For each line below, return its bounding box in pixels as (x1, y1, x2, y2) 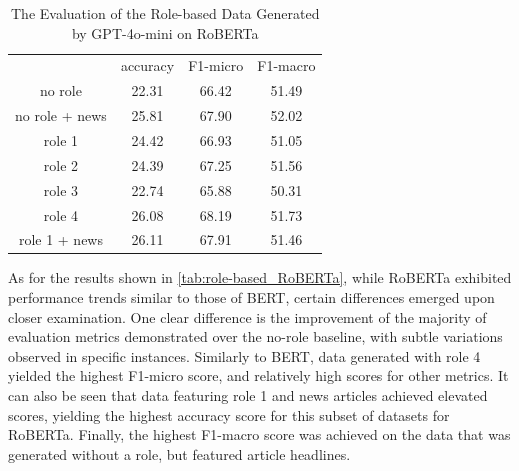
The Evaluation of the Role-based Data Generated (11, 3, 320, 23)
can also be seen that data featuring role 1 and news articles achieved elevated (8, 385, 488, 405)
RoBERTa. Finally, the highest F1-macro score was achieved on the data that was (8, 424, 511, 445)
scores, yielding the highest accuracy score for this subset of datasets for (8, 404, 450, 425)
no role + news (15, 105, 107, 126)
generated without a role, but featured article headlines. (8, 443, 351, 464)
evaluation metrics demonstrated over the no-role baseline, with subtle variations (8, 326, 503, 347)
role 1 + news (18, 229, 103, 250)
